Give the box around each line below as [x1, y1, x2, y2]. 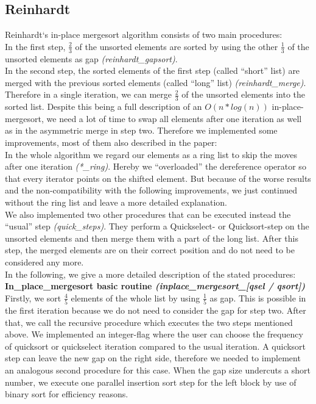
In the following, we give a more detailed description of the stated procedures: [5, 267, 296, 280]
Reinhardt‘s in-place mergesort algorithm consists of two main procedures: [5, 28, 283, 41]
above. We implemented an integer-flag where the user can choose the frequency [5, 328, 303, 341]
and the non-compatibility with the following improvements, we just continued [5, 184, 298, 197]
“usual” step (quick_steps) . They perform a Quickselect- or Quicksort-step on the [5, 220, 309, 233]
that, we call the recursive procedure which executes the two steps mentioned [5, 316, 293, 328]
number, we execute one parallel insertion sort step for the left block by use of [5, 375, 297, 388]
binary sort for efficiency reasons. [5, 388, 128, 400]
